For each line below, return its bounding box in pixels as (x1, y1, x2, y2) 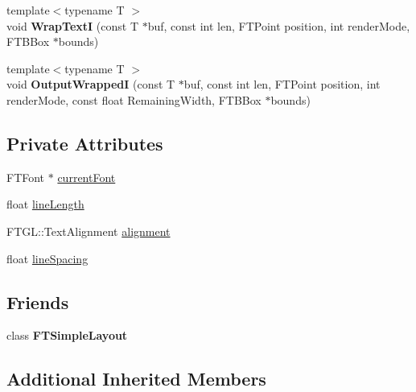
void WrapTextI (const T (6, 17, 138, 34)
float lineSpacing (6, 250, 89, 266)
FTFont (6, 168, 45, 185)
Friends (6, 289, 69, 314)
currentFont (57, 168, 116, 185)
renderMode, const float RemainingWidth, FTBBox (6, 91, 262, 108)
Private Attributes (6, 130, 163, 155)
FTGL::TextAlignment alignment (6, 222, 171, 239)
